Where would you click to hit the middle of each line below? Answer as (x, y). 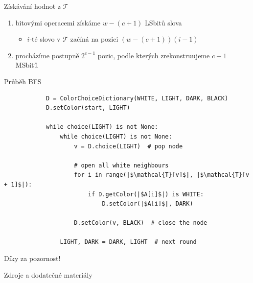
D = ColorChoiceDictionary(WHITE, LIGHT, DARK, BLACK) (137, 98)
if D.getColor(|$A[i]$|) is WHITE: (146, 194)
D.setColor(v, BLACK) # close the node (141, 223)
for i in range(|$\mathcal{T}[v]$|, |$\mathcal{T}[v (162, 175)
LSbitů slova (163, 22)
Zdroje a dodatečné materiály (48, 274)
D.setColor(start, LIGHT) (88, 108)
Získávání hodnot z (32, 6)
